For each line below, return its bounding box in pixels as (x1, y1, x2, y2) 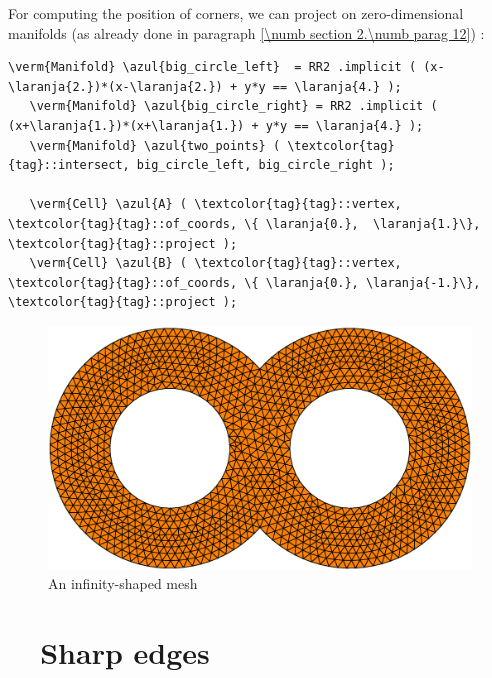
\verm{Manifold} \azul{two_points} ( (29, 138, 281, 153)
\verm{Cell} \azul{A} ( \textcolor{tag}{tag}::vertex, (29, 197, 402, 212)
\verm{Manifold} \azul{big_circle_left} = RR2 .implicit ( (8, 60, 417, 75)
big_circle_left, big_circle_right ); (136, 158, 395, 173)
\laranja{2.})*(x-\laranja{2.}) (8, 79, 223, 94)
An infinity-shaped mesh (48, 573, 198, 594)
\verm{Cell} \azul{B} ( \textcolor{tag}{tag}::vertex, (29, 256, 402, 271)
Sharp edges (40, 632, 210, 673)
